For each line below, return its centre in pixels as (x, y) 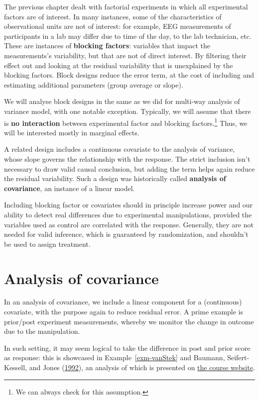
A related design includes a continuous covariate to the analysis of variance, (120, 149)
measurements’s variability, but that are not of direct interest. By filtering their (125, 55)
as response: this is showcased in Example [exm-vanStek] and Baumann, (115, 357)
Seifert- (238, 357)
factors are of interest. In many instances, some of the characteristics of (113, 16)
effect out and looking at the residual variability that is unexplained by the (119, 65)
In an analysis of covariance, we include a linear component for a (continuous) (123, 302)
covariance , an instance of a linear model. (69, 188)
